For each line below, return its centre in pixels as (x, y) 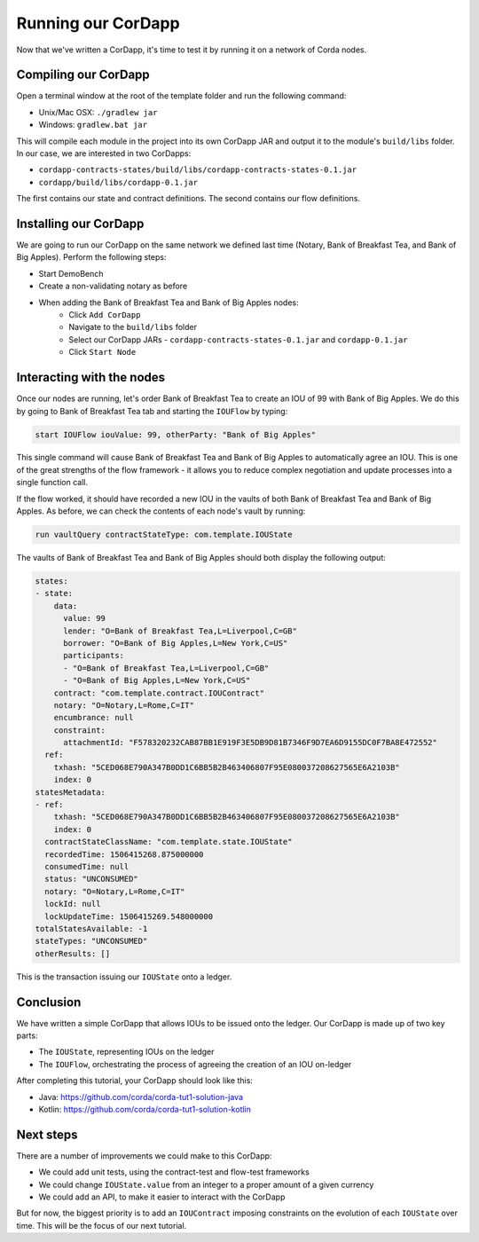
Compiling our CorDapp (83, 75)
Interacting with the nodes (91, 377)
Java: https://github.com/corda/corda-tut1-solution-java (141, 1097)
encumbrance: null (94, 718)
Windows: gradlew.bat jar (93, 125)
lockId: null (73, 904)
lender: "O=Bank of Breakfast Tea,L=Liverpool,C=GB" (180, 631)
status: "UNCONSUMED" (92, 879)
